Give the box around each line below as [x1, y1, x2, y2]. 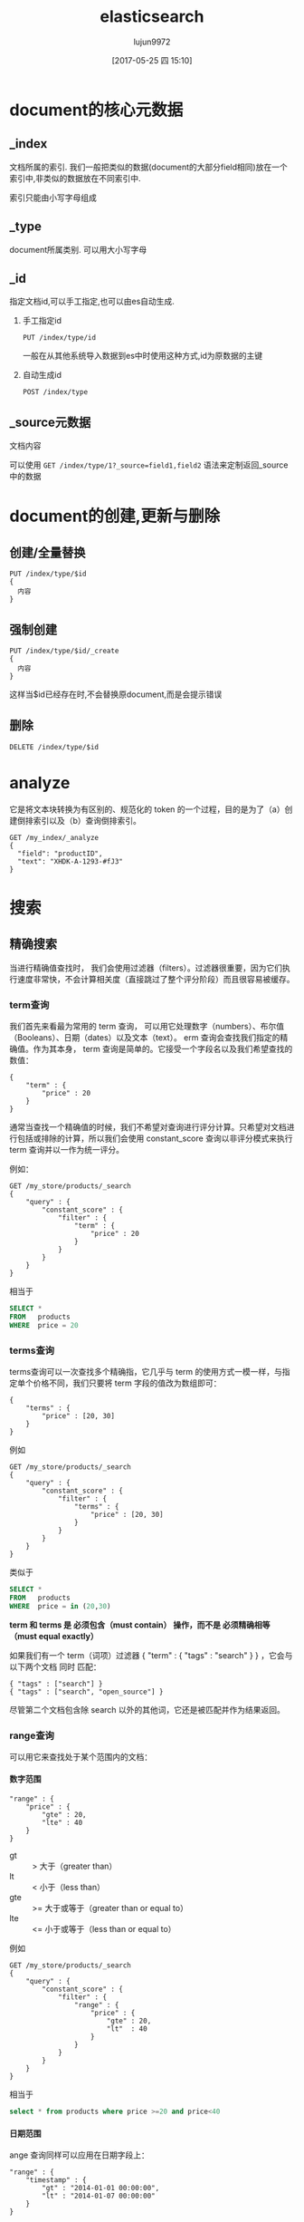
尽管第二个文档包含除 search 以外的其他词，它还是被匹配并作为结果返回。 [9, 1704, 285, 1715]
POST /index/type [22, 388, 89, 397]
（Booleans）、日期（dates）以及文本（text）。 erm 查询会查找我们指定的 [9, 1032, 280, 1043]
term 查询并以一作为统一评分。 [9, 1145, 125, 1155]
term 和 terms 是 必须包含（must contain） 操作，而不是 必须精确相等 [9, 1619, 271, 1630]
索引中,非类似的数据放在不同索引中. [9, 172, 142, 183]
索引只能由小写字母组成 [9, 192, 97, 203]
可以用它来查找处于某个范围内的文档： [9, 1751, 152, 1762]
